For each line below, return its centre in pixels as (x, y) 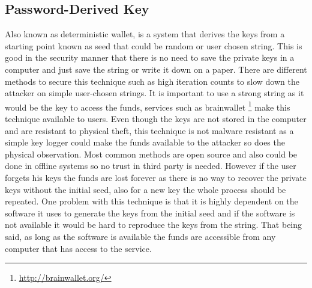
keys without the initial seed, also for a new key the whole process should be (145, 189)
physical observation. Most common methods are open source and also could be (151, 154)
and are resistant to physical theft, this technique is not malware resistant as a (149, 130)
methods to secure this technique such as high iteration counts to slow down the (152, 81)
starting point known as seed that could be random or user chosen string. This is (154, 45)
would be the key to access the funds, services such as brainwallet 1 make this (148, 106)
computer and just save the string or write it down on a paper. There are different (156, 69)
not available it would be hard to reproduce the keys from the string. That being (154, 225)
